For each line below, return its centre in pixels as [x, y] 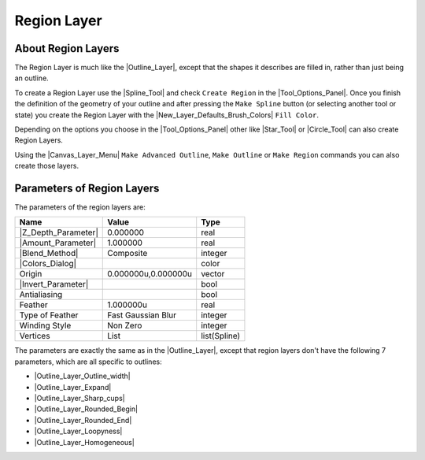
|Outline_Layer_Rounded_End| [83, 420]
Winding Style [45, 325]
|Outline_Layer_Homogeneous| [85, 442]
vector [213, 274]
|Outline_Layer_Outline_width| [83, 376]
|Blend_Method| [49, 254]
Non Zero [125, 325]
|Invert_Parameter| [54, 284]
